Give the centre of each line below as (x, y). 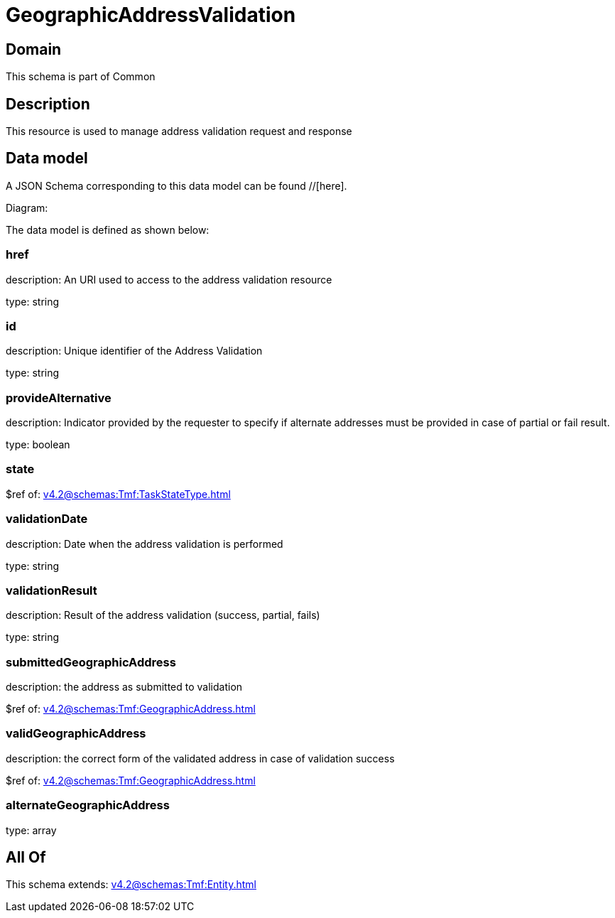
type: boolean (38, 445)
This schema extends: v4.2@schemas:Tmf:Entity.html (131, 885)
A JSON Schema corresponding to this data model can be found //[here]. (176, 185)
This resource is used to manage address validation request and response (179, 131)
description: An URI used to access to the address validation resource (169, 279)
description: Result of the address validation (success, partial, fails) (163, 615)
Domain (34, 49)
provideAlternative (59, 398)
